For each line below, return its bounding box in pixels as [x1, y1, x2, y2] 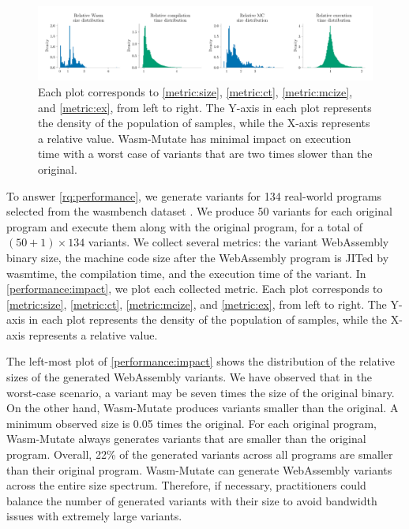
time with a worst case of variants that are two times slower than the [38, 145, 373, 162]
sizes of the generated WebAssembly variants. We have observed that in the [6, 369, 372, 385]
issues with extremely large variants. [6, 508, 182, 524]
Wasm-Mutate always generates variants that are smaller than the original [6, 430, 366, 447]
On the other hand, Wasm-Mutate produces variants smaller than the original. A [6, 400, 399, 416]
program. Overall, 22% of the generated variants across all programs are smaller [6, 446, 393, 463]
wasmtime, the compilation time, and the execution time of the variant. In [6, 264, 366, 281]
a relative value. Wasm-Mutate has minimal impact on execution [38, 129, 351, 146]
